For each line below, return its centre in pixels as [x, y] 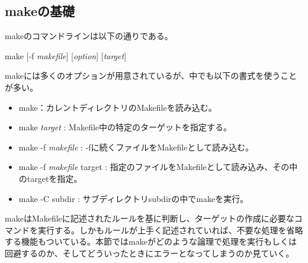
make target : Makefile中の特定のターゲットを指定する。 [125, 127]
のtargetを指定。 [50, 178]
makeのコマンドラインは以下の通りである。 [89, 36]
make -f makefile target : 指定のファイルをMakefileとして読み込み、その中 [158, 167]
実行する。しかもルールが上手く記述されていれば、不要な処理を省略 [170, 230]
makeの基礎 [40, 11]
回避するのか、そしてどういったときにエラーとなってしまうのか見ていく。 [150, 253]
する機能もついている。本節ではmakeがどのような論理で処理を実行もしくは [151, 241]
